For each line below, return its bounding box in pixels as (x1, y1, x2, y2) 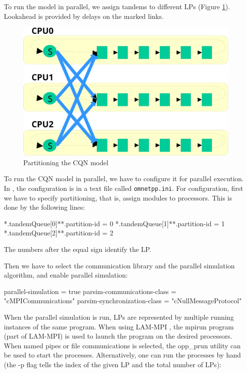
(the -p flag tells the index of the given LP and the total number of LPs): (4, 359, 221, 369)
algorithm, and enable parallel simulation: (4, 270, 128, 280)
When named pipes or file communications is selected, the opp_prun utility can (4, 340, 241, 350)
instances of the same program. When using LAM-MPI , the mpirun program (4, 321, 234, 331)
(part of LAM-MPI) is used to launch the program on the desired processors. (4, 331, 232, 341)
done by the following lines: (4, 202, 85, 212)
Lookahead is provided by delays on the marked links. (4, 11, 164, 21)
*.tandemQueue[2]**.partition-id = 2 (4, 228, 113, 238)
